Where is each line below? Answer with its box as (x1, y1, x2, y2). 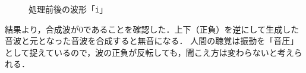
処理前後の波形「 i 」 (29, 3, 108, 15)
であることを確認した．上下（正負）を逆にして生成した (83, 23, 299, 35)
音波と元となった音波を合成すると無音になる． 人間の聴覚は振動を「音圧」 (5, 34, 299, 47)
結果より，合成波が (5, 23, 79, 35)
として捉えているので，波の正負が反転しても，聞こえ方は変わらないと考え (5, 46, 294, 58)
